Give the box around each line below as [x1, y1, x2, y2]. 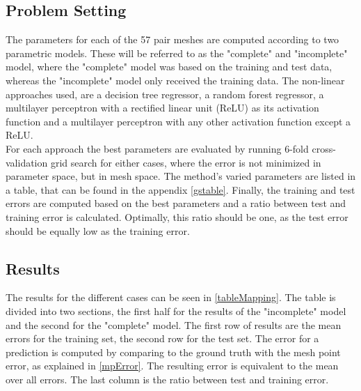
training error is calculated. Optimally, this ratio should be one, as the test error [6, 209, 348, 224]
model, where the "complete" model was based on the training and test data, [6, 59, 332, 74]
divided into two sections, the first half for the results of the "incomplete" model [6, 303, 346, 318]
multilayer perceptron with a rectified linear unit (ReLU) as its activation [6, 100, 319, 115]
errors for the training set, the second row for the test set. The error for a [6, 331, 319, 346]
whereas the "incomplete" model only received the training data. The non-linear [6, 72, 345, 87]
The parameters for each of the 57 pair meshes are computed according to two [6, 32, 339, 47]
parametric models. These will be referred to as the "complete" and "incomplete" [6, 45, 348, 60]
